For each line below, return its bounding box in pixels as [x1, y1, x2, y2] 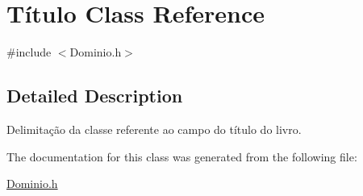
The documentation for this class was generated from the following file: [6, 148, 357, 165]
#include [6, 44, 52, 60]
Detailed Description [6, 83, 183, 108]
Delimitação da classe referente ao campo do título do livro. [6, 120, 302, 137]
